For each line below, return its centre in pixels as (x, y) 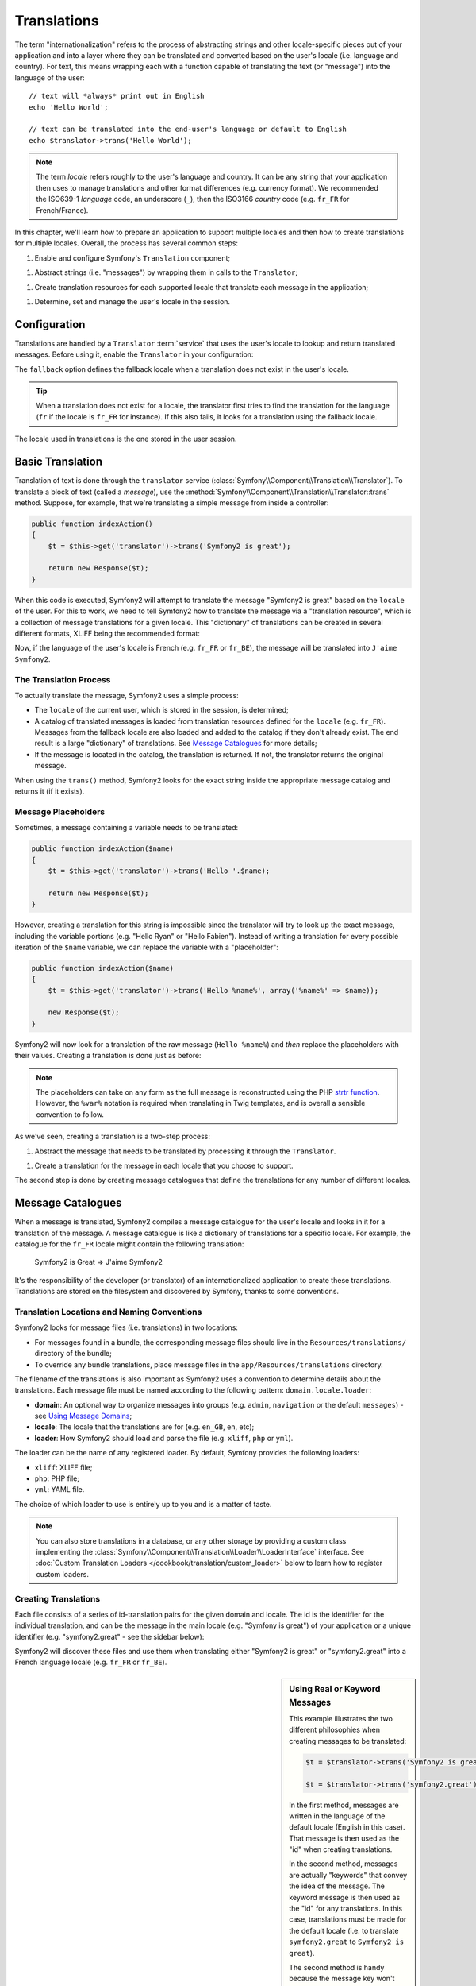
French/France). (62, 210)
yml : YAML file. (59, 1489)
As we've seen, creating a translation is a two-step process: (112, 1137)
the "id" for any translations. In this (346, 1909)
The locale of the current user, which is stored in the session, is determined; (161, 710)
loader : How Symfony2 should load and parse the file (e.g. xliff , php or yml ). (164, 1438)
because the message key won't (342, 1979)
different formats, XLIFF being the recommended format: (107, 633)
